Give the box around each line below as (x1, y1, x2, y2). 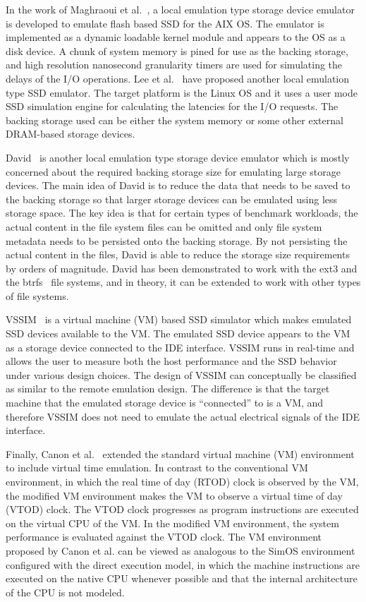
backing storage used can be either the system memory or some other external (6, 112, 343, 127)
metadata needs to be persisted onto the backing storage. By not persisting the (6, 233, 348, 248)
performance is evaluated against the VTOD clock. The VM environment (6, 529, 322, 544)
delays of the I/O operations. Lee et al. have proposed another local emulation (6, 71, 350, 85)
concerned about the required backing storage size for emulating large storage (6, 164, 341, 179)
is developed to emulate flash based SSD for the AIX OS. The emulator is (6, 16, 324, 30)
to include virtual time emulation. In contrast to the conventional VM (6, 460, 308, 475)
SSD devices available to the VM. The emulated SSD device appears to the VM (6, 326, 350, 341)
